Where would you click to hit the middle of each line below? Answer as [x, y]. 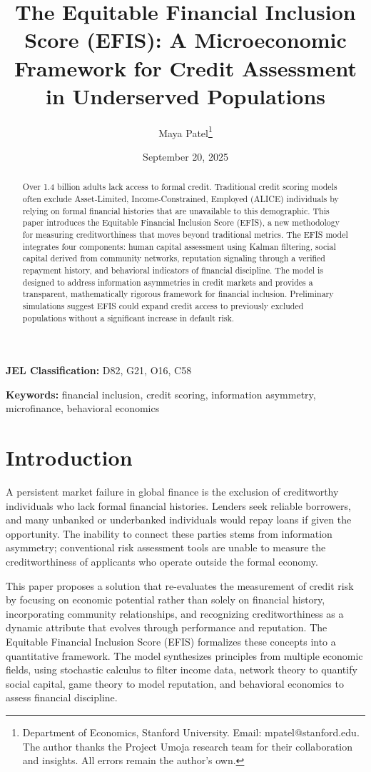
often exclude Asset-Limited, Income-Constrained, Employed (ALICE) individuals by [181, 198]
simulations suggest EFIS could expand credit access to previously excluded [163, 305]
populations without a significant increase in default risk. [128, 317]
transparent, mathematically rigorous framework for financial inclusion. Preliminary [178, 294]
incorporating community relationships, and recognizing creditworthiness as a [175, 613]
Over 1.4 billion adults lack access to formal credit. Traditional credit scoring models [180, 187]
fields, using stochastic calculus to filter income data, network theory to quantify [182, 670]
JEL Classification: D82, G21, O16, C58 [99, 370]
